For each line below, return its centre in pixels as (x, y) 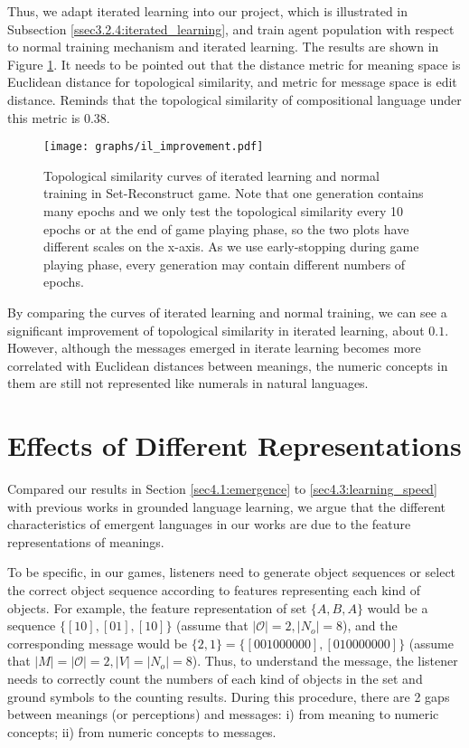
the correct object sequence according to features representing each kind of (214, 590)
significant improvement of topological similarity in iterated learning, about (216, 330)
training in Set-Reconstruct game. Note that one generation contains (234, 193)
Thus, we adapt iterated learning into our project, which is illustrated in (208, 11)
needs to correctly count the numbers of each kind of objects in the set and (215, 678)
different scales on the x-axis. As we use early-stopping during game (231, 246)
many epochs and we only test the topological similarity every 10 (224, 211)
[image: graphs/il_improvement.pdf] (154, 147)
